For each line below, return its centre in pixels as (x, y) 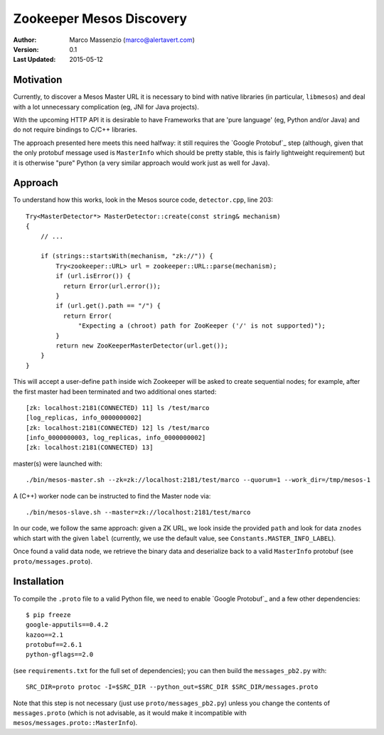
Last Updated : (34, 60)
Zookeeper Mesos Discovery (100, 18)
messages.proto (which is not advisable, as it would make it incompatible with (130, 713)
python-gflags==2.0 (60, 655)
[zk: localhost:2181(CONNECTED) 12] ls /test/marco (118, 428)
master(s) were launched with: (58, 463)
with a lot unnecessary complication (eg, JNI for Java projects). (106, 107)
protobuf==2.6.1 (54, 645)
